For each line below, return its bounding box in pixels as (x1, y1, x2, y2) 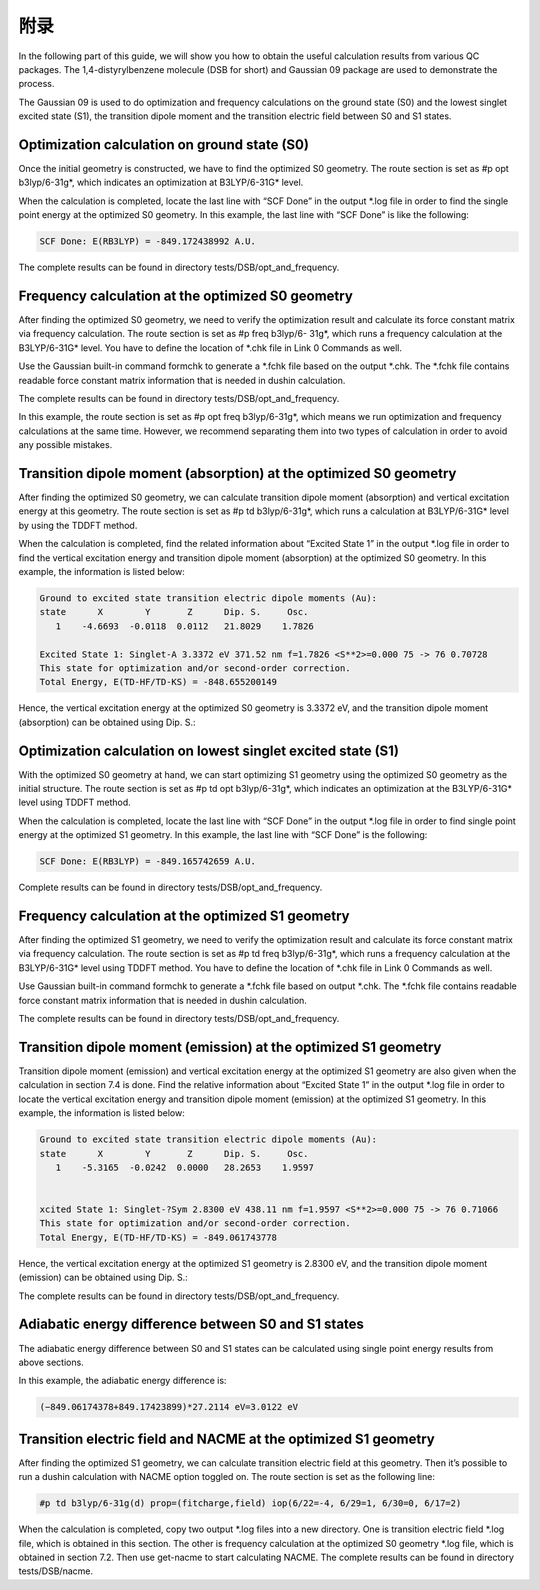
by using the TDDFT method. (18, 519, 138, 531)
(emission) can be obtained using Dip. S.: (18, 1271, 189, 1284)
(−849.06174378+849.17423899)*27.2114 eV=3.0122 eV (39, 1401, 299, 1413)
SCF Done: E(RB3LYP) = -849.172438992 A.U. (39, 236, 257, 247)
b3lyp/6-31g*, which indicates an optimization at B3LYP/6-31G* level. (18, 176, 304, 189)
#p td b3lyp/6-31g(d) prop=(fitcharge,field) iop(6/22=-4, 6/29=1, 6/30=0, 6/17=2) (39, 1498, 462, 1509)
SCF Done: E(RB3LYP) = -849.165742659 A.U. (39, 856, 257, 867)
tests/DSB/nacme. (18, 1565, 94, 1577)
